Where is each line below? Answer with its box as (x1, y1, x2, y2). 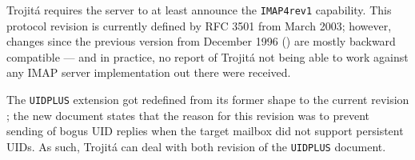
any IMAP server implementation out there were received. (6, 64, 291, 81)
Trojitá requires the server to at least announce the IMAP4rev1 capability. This (6, 2, 392, 18)
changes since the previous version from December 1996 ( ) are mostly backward (6, 33, 396, 50)
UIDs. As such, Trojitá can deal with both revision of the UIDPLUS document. (6, 138, 386, 154)
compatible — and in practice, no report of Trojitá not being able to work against (6, 48, 409, 65)
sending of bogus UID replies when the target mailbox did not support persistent (6, 122, 404, 139)
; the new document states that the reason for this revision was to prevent (6, 106, 370, 123)
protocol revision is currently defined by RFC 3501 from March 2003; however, (6, 17, 392, 34)
